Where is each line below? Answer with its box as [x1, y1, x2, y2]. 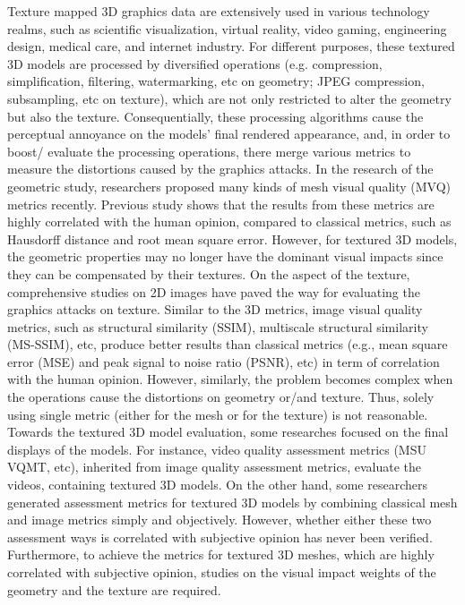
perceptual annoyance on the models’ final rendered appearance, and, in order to [7, 124, 451, 143]
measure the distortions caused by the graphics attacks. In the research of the [7, 159, 434, 178]
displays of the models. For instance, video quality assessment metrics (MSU [7, 439, 426, 458]
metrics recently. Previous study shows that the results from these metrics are [7, 194, 435, 213]
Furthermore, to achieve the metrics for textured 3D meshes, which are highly [7, 545, 435, 564]
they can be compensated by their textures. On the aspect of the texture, [7, 264, 410, 283]
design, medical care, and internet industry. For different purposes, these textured [7, 37, 455, 55]
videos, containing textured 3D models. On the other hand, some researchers [7, 475, 427, 494]
